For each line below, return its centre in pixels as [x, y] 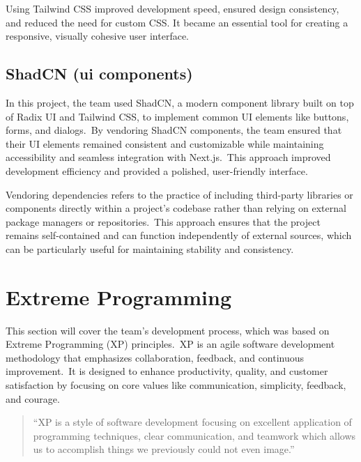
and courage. [33, 398]
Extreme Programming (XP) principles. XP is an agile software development [170, 344]
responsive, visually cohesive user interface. [97, 36]
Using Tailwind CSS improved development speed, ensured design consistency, [172, 8]
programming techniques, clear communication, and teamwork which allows [194, 435]
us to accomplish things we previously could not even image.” [164, 449]
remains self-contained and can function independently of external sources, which [179, 235]
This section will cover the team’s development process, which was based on [168, 330]
